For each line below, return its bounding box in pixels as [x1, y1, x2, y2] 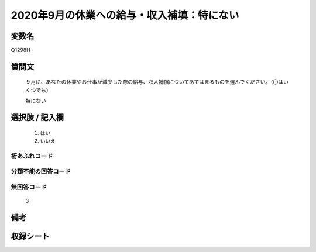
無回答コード [11, 183, 47, 191]
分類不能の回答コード [11, 167, 71, 175]
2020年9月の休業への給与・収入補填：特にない [11, 9, 239, 22]
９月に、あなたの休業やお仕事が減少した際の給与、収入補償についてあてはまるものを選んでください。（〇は [25, 78, 284, 85]
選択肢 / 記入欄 [11, 113, 64, 123]
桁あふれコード [11, 152, 53, 160]
